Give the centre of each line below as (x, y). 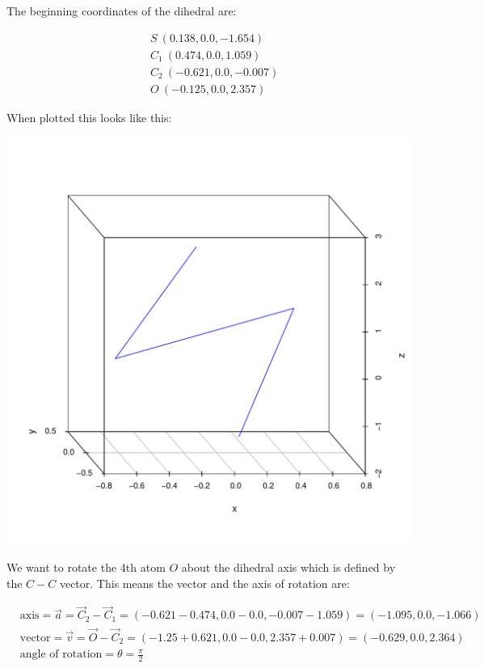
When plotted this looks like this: (89, 117)
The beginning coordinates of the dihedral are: (122, 11)
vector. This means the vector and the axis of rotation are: (204, 583)
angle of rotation (61, 655)
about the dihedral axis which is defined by (288, 567)
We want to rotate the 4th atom (86, 567)
